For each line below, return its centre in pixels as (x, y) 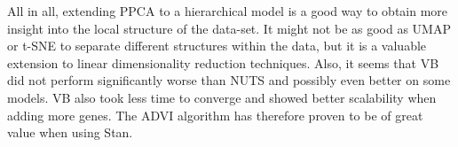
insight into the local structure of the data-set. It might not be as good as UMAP (229, 28)
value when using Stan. (70, 132)
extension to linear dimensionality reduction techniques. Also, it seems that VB (223, 62)
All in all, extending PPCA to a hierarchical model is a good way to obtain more (228, 11)
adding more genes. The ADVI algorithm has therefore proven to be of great (215, 115)
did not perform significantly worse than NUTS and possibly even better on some (229, 80)
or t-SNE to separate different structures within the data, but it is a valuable (217, 46)
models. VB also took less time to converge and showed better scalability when (222, 97)
